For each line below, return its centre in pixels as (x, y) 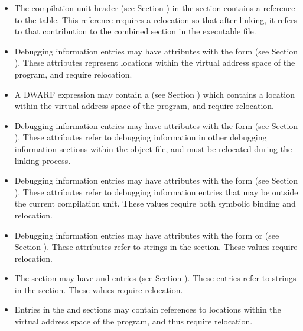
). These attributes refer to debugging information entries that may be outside (156, 192)
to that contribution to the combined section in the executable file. (135, 31)
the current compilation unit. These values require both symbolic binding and (155, 203)
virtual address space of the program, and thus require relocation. (133, 321)
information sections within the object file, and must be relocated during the (153, 148)
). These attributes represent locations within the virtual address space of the (155, 62)
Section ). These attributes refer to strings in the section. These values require (156, 247)
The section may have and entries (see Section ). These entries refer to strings (155, 278)
